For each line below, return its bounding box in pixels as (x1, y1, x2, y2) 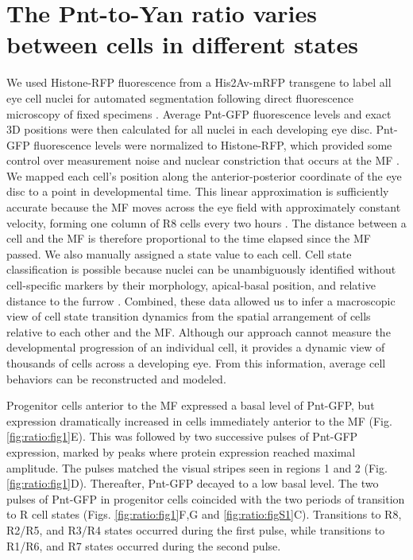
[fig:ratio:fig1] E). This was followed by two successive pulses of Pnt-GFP (6, 428, 358, 445)
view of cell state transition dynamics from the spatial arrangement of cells (6, 308, 371, 325)
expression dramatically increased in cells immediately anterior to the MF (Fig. (6, 412, 392, 429)
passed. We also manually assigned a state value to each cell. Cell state (6, 245, 352, 262)
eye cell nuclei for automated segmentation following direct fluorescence (6, 89, 353, 106)
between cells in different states (6, 28, 359, 60)
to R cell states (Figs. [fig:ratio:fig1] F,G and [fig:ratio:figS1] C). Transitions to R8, (6, 506, 402, 523)
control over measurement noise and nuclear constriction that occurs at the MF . (6, 152, 399, 169)
